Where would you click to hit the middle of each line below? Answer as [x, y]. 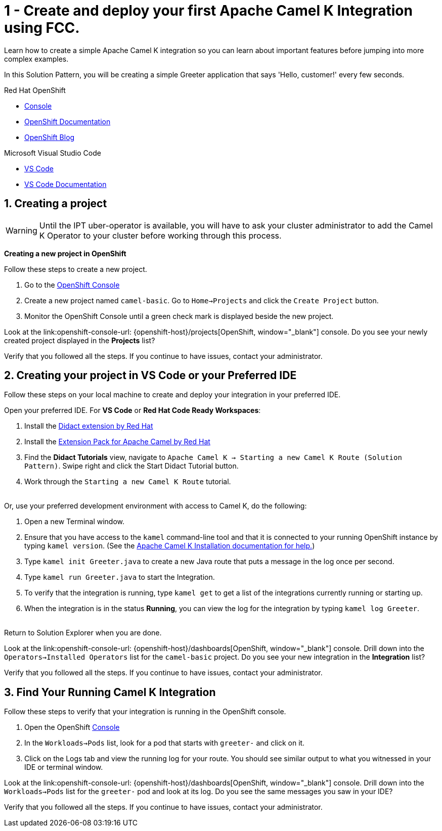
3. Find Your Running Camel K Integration [110, 692]
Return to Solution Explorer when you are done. [83, 633]
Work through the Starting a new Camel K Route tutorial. [128, 482]
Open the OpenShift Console [72, 727]
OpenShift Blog [50, 137]
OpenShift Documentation [68, 121]
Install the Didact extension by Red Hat [89, 426]
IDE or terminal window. [64, 767]
